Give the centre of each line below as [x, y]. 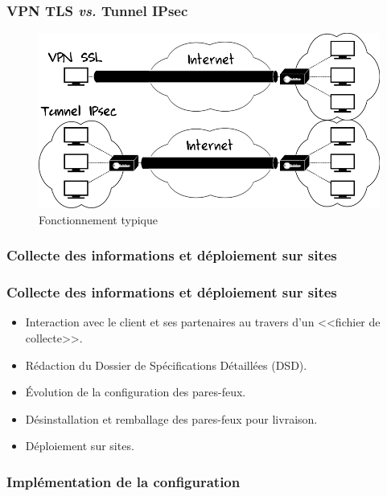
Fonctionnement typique [98, 219]
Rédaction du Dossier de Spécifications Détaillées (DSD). [166, 365]
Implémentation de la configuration [124, 481]
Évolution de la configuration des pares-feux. [136, 392]
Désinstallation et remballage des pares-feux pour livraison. [171, 418]
